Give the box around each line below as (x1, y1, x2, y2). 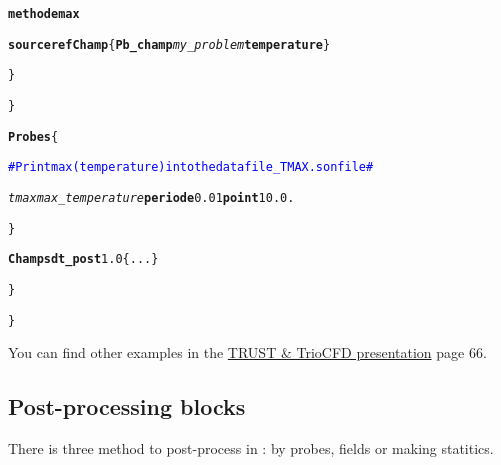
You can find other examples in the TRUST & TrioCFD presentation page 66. (8, 342, 487, 363)
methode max (8, 7, 80, 21)
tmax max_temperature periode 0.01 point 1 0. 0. (8, 190, 295, 205)
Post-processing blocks (8, 391, 246, 422)
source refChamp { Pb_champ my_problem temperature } (8, 37, 331, 52)
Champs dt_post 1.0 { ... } (8, 252, 159, 267)
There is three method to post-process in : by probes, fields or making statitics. (8, 438, 494, 459)
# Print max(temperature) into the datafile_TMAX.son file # (8, 160, 374, 175)
